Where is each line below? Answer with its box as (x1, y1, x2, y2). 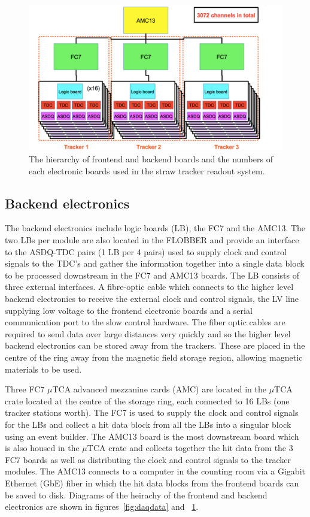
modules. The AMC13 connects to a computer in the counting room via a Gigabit (5, 465, 305, 477)
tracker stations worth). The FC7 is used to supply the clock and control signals (5, 406, 299, 419)
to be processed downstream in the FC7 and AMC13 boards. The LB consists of (5, 268, 299, 281)
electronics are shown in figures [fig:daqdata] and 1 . (5, 500, 199, 513)
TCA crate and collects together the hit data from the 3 (87, 442, 293, 454)
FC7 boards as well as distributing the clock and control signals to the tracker (5, 453, 291, 465)
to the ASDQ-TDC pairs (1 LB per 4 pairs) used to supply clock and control (5, 245, 287, 258)
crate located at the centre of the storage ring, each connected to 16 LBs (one (5, 394, 290, 407)
